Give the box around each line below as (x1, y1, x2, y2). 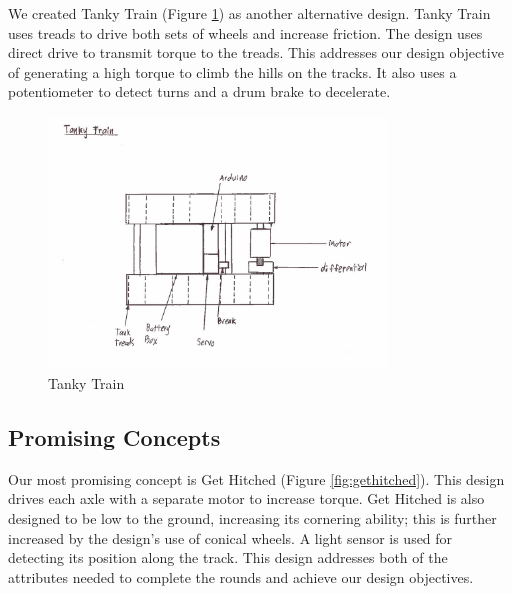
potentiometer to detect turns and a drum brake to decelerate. (8, 81, 391, 102)
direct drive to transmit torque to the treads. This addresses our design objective (8, 42, 504, 63)
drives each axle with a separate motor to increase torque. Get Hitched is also (8, 488, 485, 509)
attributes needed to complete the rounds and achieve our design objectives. (8, 566, 474, 587)
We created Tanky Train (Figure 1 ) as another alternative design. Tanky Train (8, 3, 491, 23)
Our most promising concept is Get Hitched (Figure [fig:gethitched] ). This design (8, 468, 505, 489)
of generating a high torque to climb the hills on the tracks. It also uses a (8, 61, 457, 82)
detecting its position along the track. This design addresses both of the (8, 547, 448, 568)
